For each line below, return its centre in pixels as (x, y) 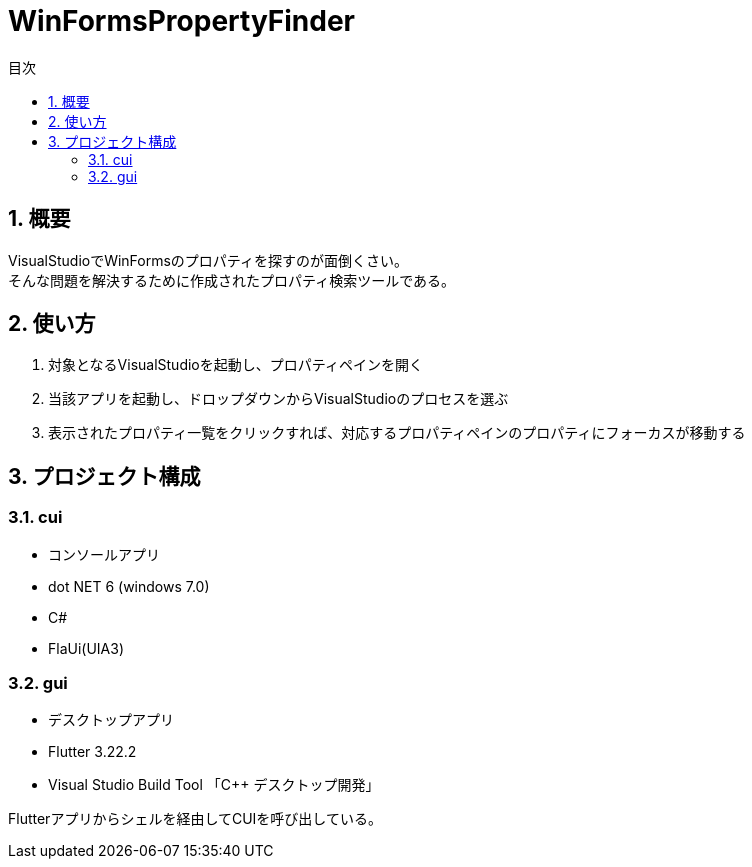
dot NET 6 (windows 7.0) (129, 586)
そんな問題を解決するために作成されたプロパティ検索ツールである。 (232, 280)
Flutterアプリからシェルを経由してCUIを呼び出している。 (195, 819)
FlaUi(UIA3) (86, 648)
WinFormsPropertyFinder (182, 21)
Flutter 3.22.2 (92, 752)
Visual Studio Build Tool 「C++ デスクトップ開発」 (214, 785)
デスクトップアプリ (111, 720)
